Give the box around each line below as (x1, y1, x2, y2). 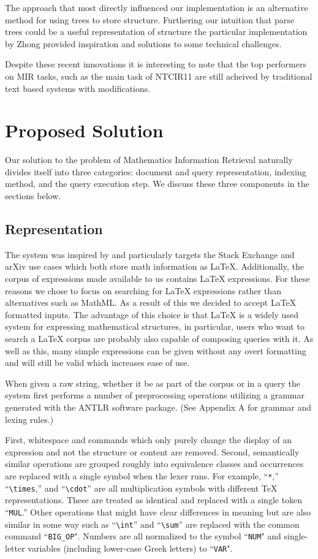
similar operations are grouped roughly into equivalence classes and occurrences (5, 457, 304, 470)
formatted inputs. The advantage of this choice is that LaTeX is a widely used (5, 308, 298, 321)
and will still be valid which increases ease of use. (5, 356, 190, 369)
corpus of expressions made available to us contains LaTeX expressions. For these (5, 272, 310, 285)
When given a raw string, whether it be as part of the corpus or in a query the (5, 376, 300, 389)
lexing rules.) (5, 413, 54, 425)
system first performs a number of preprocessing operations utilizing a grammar (5, 389, 305, 401)
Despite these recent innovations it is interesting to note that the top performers (5, 58, 306, 70)
